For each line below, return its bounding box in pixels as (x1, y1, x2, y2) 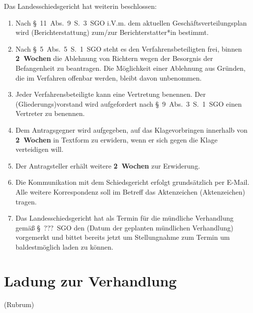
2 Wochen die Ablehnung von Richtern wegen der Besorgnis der (15, 53, 213, 63)
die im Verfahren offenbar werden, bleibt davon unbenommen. (15, 72, 202, 83)
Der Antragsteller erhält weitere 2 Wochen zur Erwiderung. (15, 160, 200, 171)
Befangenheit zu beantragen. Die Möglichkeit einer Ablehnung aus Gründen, (15, 62, 246, 73)
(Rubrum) (4, 299, 34, 309)
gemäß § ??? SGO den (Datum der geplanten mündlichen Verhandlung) (15, 222, 233, 232)
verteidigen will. (15, 144, 64, 154)
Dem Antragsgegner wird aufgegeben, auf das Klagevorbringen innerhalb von (15, 124, 248, 135)
